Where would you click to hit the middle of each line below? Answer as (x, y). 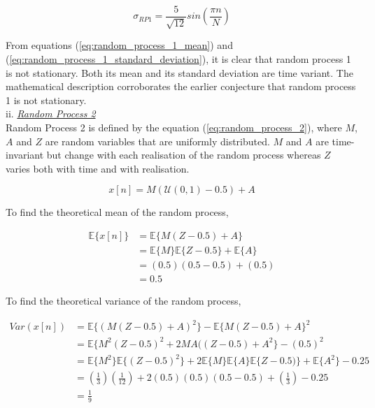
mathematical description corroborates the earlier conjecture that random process (181, 86)
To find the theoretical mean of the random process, (117, 212)
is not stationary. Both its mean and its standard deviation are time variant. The (179, 72)
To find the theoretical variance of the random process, (123, 301)
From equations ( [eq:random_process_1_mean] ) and (119, 45)
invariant (25, 155)
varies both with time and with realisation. (98, 168)
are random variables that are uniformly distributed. (157, 141)
